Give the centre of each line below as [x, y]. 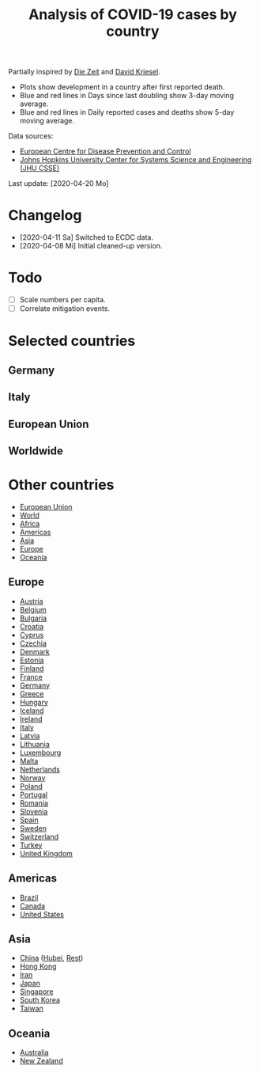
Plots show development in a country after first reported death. [122, 87]
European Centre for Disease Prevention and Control [105, 151]
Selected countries [72, 341]
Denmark [34, 651]
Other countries [61, 485]
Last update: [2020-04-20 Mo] [58, 184]
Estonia [32, 660]
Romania [34, 803]
